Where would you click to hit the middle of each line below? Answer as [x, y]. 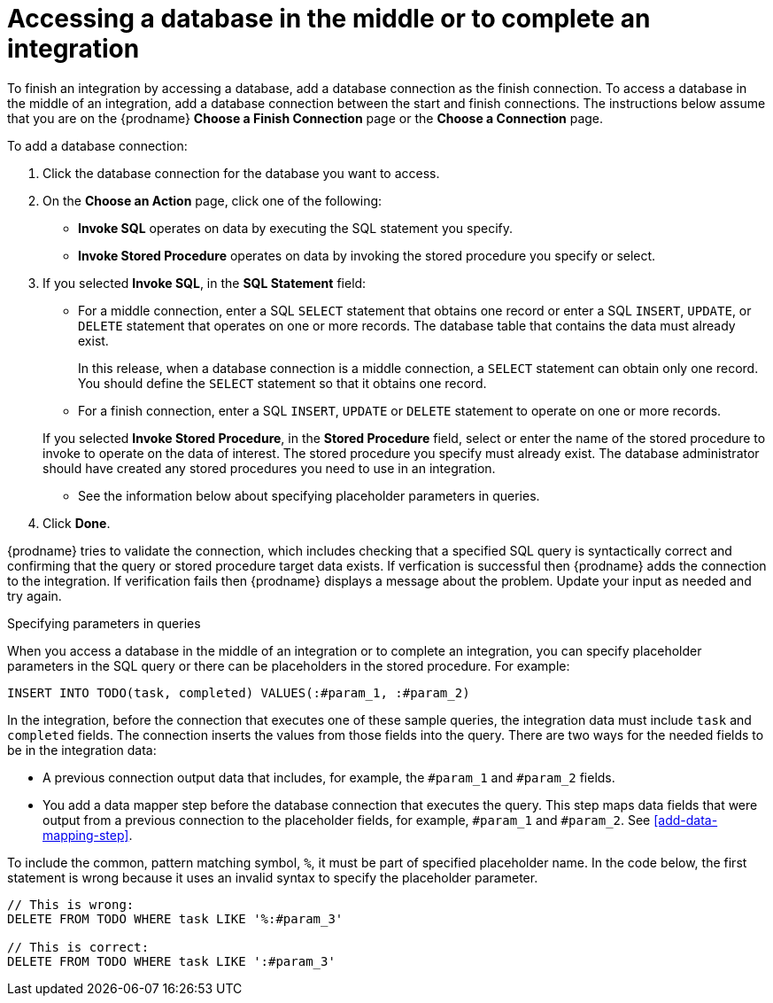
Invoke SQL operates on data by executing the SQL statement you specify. [296, 228]
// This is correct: [78, 947]
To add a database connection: [97, 145]
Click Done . [77, 523]
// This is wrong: [71, 904]
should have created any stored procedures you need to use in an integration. [269, 468]
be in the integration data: [82, 750]
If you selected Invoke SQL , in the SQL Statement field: [205, 283]
